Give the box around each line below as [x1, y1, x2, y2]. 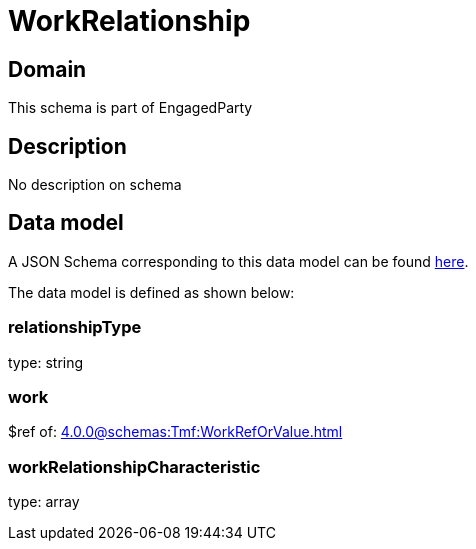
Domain [8, 56, 87, 82]
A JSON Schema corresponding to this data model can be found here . [8, 252, 469, 270]
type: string [8, 353, 84, 371]
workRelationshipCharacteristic [8, 456, 261, 477]
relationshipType [8, 317, 142, 338]
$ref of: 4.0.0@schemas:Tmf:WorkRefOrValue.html [8, 423, 343, 441]
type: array [8, 493, 80, 511]
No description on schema [8, 176, 182, 194]
